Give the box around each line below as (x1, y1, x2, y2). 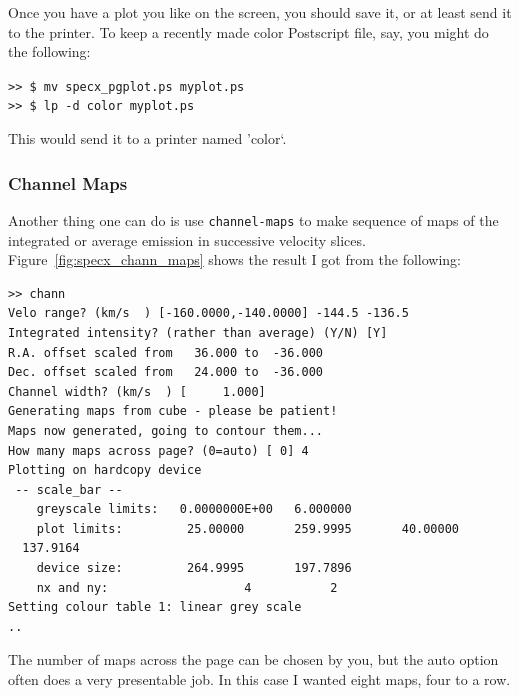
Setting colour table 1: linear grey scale (8, 600, 302, 615)
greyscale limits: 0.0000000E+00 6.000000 (36, 502, 352, 517)
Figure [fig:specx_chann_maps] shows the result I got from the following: (8, 249, 462, 270)
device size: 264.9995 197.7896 (36, 561, 352, 576)
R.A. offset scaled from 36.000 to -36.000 (8, 345, 323, 360)
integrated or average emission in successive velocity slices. (8, 229, 366, 250)
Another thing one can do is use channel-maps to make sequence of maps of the (8, 209, 499, 230)
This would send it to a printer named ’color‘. (8, 128, 287, 149)
